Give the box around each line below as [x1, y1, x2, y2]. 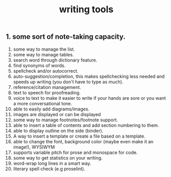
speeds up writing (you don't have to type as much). [13, 78, 124, 85]
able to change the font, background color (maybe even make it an [13, 138, 154, 144]
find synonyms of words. [13, 62, 66, 69]
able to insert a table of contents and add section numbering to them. [13, 122, 159, 128]
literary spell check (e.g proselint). [13, 165, 86, 172]
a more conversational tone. [13, 100, 72, 106]
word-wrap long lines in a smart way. [13, 160, 91, 166]
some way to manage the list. [13, 46, 76, 52]
